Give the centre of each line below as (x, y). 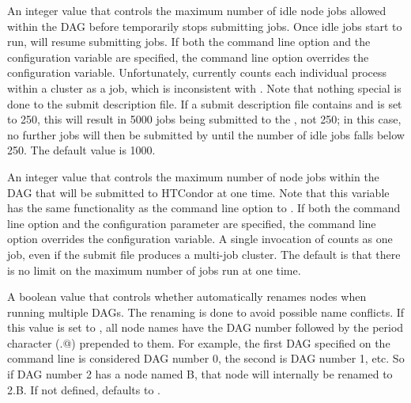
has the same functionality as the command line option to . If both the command (204, 208)
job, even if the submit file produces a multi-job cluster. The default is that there (204, 254)
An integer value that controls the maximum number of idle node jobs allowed (197, 10)
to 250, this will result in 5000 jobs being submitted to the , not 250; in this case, (204, 119)
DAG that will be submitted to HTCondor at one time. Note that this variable (198, 192)
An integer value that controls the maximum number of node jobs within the (193, 176)
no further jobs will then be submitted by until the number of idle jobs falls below (206, 134)
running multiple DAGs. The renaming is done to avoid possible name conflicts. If (206, 312)
